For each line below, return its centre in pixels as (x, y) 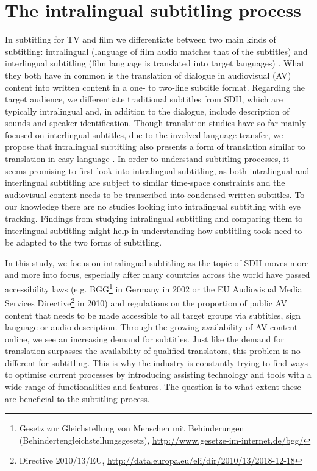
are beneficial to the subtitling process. (77, 398)
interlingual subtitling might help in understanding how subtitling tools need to (154, 230)
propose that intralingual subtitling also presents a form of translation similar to (155, 147)
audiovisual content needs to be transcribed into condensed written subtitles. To (155, 194)
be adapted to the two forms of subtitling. (84, 242)
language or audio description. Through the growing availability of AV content (151, 327)
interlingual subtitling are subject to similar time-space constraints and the (145, 182)
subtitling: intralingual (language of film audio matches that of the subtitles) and (156, 51)
